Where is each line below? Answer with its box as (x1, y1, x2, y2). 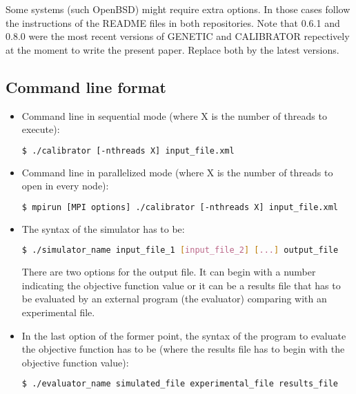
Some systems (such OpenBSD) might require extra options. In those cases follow (6, 2, 350, 16)
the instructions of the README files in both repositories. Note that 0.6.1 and (6, 15, 340, 30)
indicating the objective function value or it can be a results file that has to (21, 278, 341, 292)
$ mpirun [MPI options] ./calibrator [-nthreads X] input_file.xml (21, 202, 338, 212)
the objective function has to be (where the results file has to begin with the (21, 342, 345, 356)
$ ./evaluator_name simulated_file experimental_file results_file (21, 379, 338, 389)
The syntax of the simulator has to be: (21, 221, 185, 236)
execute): (21, 122, 60, 136)
